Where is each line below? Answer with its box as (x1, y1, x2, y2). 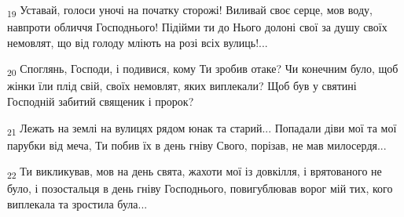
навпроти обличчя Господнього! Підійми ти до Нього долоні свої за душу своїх (7, 19, 387, 35)
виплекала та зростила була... (7, 196, 148, 212)
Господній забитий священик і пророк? (7, 93, 194, 110)
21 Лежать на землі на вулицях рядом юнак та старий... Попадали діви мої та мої (7, 119, 397, 138)
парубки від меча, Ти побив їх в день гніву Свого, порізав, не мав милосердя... (7, 136, 387, 153)
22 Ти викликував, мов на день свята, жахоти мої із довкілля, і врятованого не (7, 163, 382, 182)
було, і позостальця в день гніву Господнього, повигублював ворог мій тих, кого (7, 180, 393, 197)
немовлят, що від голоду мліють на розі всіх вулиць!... (7, 34, 268, 50)
